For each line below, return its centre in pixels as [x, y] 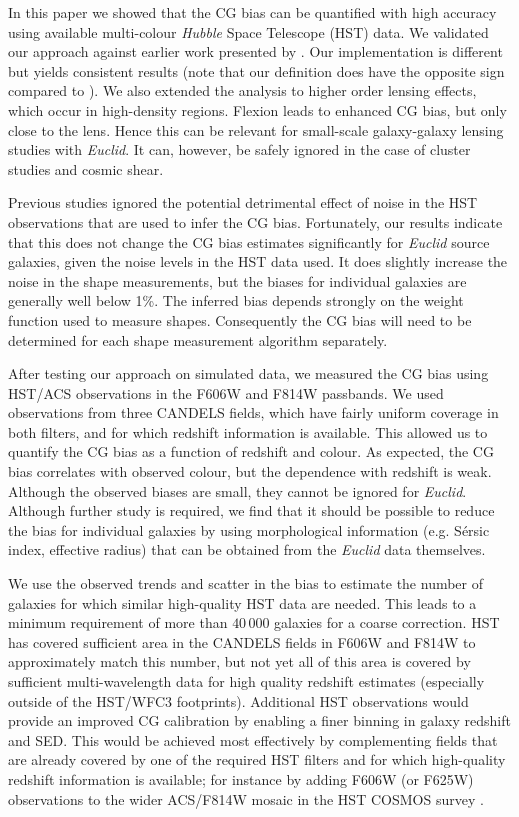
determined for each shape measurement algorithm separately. [198, 339]
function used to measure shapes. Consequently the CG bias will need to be [240, 319]
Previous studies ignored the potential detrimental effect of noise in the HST [243, 202]
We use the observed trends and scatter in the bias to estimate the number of [246, 583]
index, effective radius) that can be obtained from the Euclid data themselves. [247, 549]
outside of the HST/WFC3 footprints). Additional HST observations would [238, 700]
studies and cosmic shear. [86, 168]
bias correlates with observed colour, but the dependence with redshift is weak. [250, 471]
